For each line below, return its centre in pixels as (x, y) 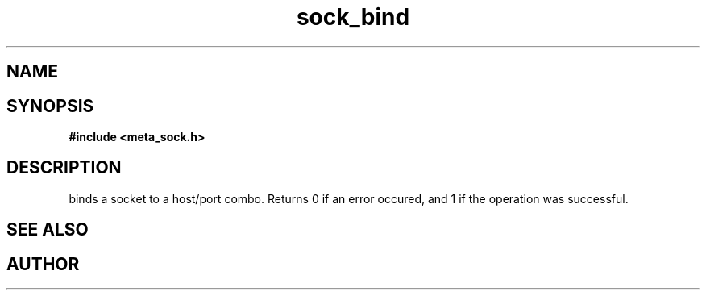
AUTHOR (43, 264)
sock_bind (353, 17)
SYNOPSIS (50, 106)
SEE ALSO (48, 230)
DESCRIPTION (64, 168)
